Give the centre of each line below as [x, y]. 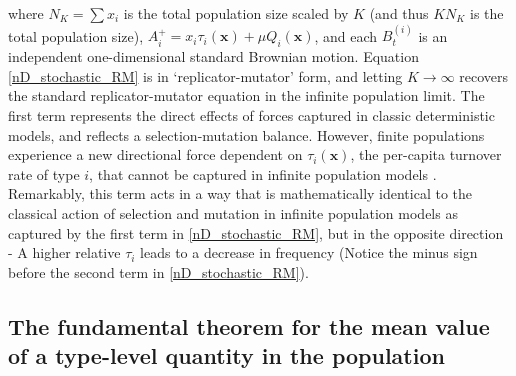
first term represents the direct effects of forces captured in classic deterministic [251, 114]
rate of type [44, 173]
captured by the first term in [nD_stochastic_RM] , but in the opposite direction [256, 232]
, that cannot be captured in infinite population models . [263, 173]
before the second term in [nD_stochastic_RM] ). [158, 271]
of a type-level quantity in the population [226, 355]
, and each [346, 35]
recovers [484, 75]
